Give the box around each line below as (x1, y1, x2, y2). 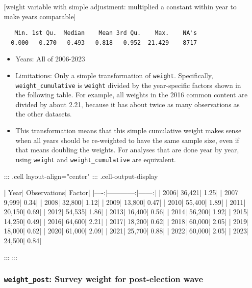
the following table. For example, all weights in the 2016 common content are (15, 89, 248, 100)
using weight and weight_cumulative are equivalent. (15, 154, 176, 164)
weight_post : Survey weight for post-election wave (4, 273, 203, 285)
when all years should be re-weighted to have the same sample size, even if (15, 135, 239, 145)
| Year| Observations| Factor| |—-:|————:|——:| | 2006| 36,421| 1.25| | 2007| (4, 187, 240, 198)
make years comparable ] (4, 11, 76, 21)
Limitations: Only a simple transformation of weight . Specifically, (15, 70, 213, 80)
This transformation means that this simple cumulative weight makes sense (15, 125, 242, 136)
